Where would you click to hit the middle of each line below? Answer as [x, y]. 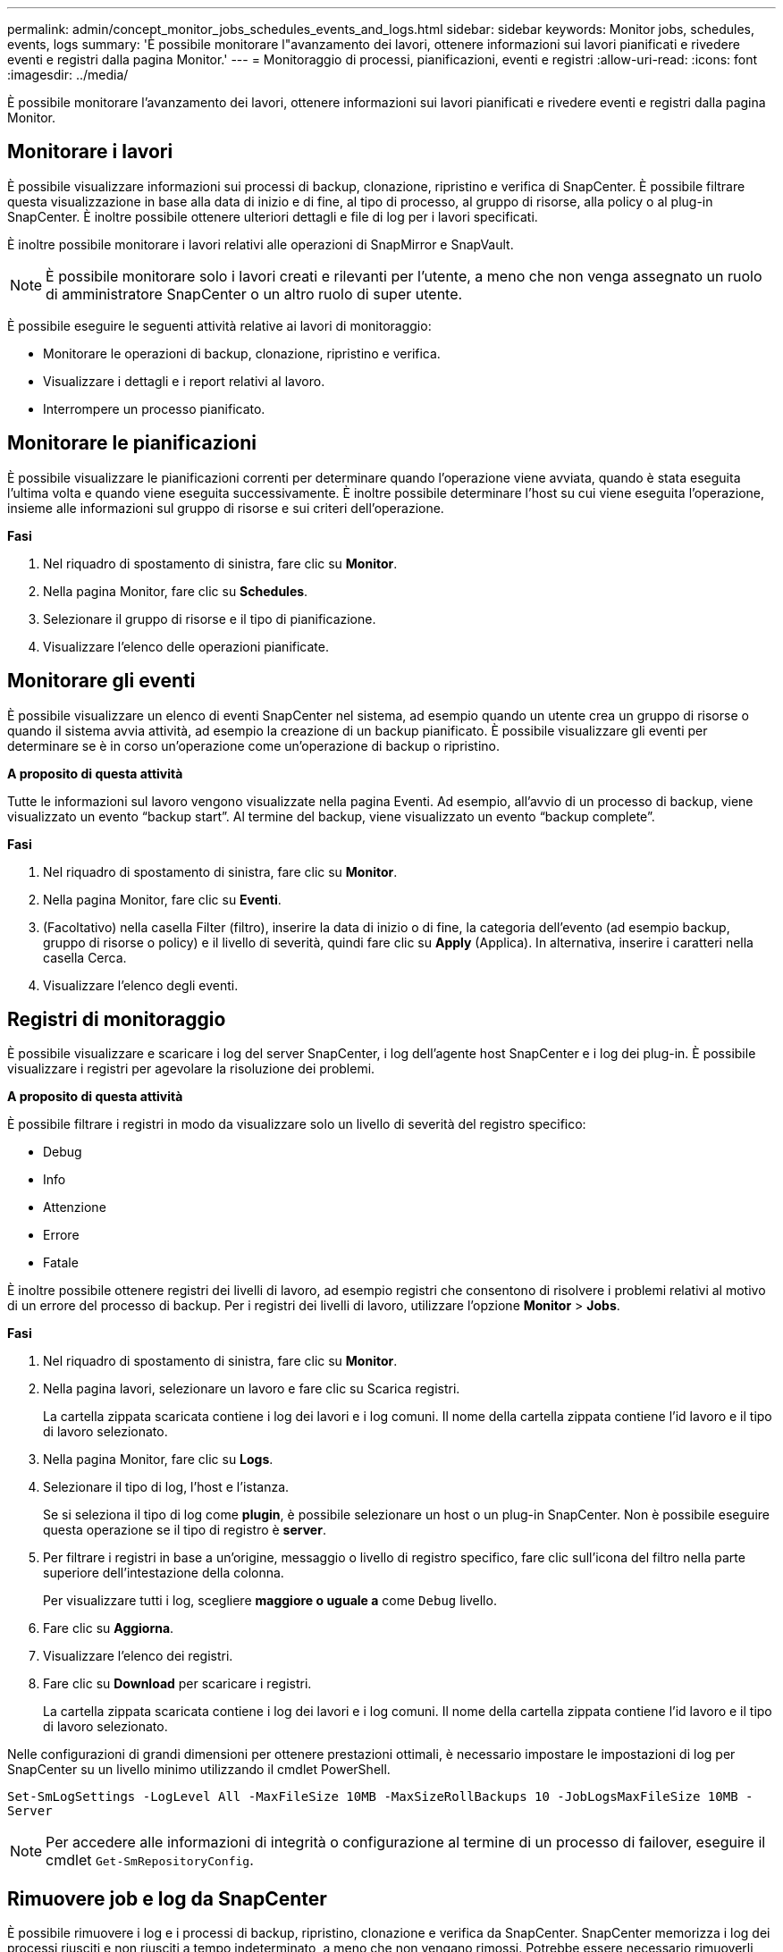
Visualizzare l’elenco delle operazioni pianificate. [186, 646]
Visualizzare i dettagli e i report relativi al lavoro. [184, 381]
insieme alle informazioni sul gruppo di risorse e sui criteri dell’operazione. [226, 508]
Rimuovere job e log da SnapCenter [167, 1898]
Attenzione [75, 1207]
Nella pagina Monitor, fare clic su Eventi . [162, 899]
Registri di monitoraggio [117, 1019]
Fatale [61, 1263]
